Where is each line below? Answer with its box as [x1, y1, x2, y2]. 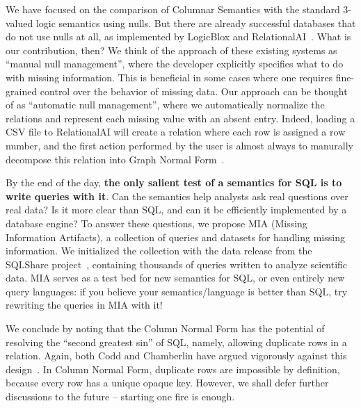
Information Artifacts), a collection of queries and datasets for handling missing [6, 229, 345, 244]
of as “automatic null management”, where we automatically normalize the [6, 97, 325, 112]
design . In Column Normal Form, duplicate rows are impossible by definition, [6, 361, 340, 376]
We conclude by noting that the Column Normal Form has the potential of [6, 321, 325, 336]
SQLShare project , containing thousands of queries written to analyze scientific [6, 256, 348, 271]
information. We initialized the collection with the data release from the [6, 243, 312, 258]
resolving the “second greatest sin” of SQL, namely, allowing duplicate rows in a [6, 334, 347, 349]
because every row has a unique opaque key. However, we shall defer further [6, 375, 329, 390]
